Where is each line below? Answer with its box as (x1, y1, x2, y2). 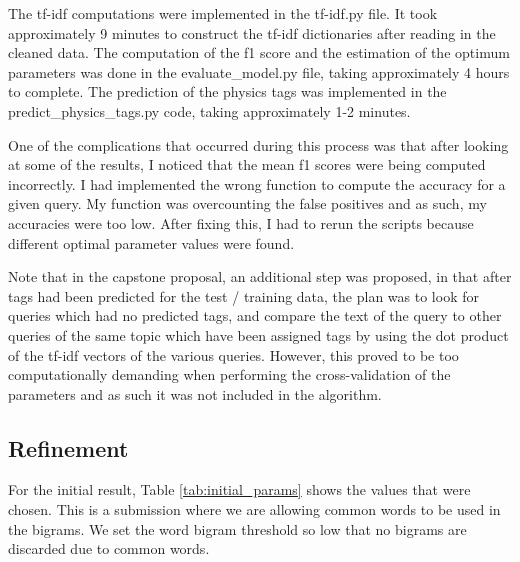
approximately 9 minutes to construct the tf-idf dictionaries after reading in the (8, 22, 496, 43)
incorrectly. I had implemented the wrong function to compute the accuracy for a (8, 173, 506, 194)
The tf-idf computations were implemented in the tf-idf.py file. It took (8, 3, 438, 23)
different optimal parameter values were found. (8, 232, 295, 253)
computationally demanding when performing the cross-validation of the (8, 364, 451, 385)
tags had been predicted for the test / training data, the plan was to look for (8, 285, 479, 306)
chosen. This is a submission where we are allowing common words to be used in (8, 499, 501, 520)
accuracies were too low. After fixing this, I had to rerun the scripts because (8, 212, 474, 233)
